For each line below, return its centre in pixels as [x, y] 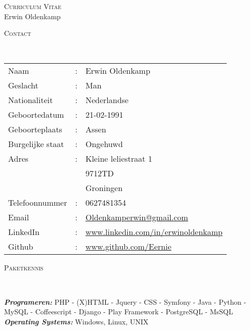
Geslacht [23, 85]
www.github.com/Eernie [128, 247]
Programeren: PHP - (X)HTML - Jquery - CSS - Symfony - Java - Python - [125, 301]
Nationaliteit [31, 100]
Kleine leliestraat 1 [119, 159]
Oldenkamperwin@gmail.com [137, 217]
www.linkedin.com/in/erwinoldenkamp [154, 232]
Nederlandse [107, 100]
